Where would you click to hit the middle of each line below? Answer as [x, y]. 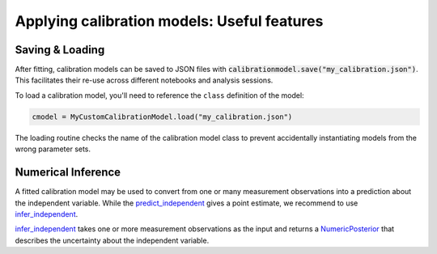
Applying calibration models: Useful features [169, 21]
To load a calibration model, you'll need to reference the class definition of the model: [159, 95]
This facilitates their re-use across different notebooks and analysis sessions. [144, 80]
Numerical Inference [68, 173]
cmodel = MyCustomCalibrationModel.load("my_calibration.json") [162, 116]
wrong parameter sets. [53, 149]
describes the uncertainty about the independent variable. [112, 240]
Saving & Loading [60, 50]
